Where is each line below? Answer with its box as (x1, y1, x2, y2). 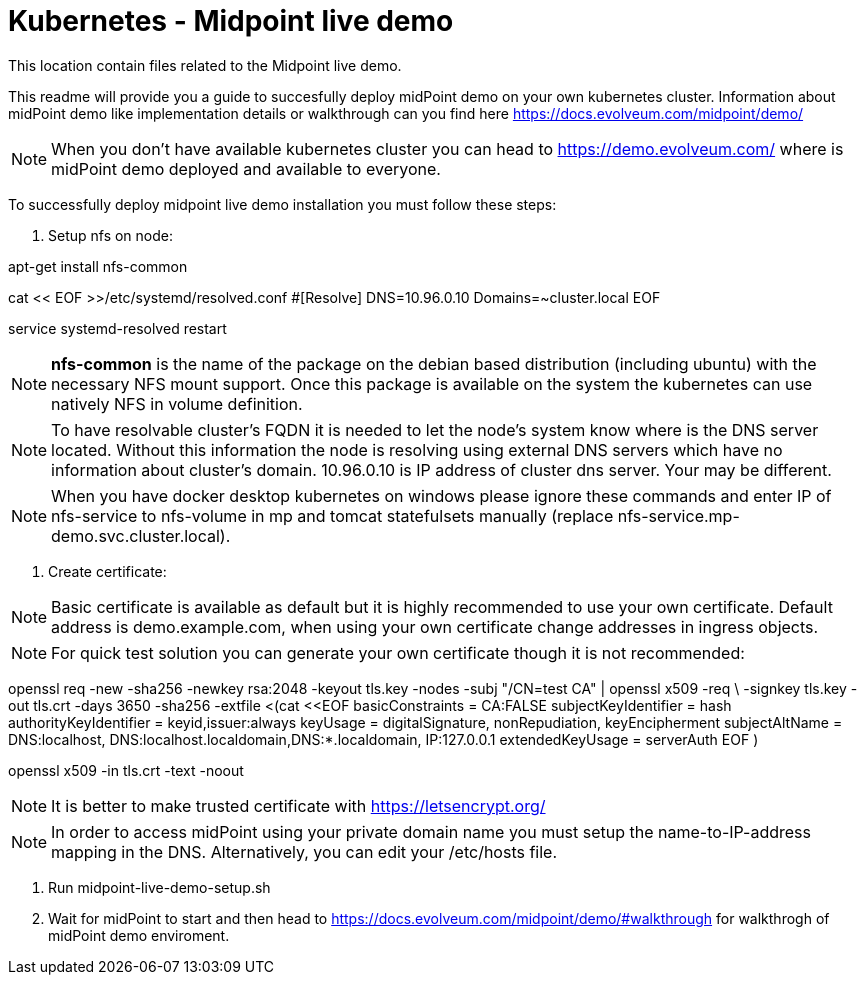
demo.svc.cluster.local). (51, 525, 231, 546)
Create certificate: (48, 562, 167, 580)
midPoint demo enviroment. (48, 926, 230, 944)
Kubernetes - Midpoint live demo (8, 4, 454, 38)
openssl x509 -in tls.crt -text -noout (8, 761, 244, 779)
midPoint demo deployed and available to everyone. (51, 158, 441, 179)
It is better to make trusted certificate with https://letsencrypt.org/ (51, 795, 546, 816)
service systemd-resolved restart (8, 319, 227, 337)
